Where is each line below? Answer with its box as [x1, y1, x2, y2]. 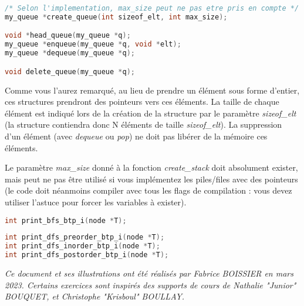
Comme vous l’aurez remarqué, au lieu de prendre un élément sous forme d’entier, [5, 84, 300, 96]
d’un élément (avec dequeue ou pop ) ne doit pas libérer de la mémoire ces [5, 129, 268, 142]
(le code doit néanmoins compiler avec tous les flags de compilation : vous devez [5, 184, 292, 197]
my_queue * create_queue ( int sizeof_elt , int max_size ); [5, 12, 228, 21]
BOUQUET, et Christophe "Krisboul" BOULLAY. [5, 290, 185, 302]
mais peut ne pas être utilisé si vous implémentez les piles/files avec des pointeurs [5, 172, 298, 185]
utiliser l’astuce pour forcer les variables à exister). [5, 195, 187, 208]
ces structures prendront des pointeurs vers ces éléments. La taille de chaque [5, 95, 279, 108]
